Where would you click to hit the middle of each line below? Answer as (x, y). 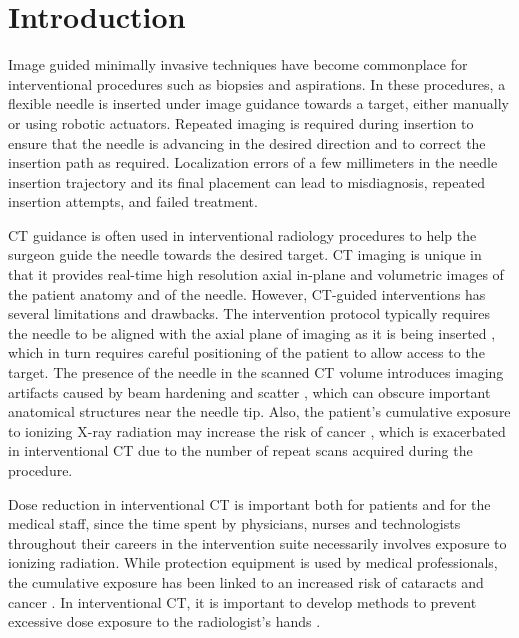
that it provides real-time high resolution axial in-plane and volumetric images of (256, 274)
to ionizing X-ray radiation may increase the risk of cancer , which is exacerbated (257, 430)
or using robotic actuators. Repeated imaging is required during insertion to (241, 122)
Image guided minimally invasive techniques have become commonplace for (238, 64)
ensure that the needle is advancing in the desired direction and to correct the (247, 142)
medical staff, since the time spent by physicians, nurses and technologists (234, 523)
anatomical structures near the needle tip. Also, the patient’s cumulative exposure (259, 411)
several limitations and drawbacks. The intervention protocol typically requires (249, 313)
